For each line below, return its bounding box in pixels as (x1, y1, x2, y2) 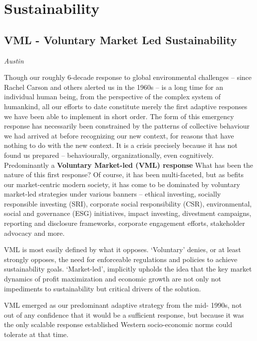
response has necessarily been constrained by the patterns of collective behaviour (4, 121, 250, 131)
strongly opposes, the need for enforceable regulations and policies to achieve (4, 254, 238, 264)
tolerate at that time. (4, 329, 68, 340)
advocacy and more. (4, 227, 65, 238)
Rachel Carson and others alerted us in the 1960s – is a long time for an (4, 81, 223, 92)
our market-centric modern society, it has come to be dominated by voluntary (4, 179, 240, 189)
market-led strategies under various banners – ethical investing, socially (4, 189, 221, 199)
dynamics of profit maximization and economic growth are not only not (4, 273, 221, 284)
